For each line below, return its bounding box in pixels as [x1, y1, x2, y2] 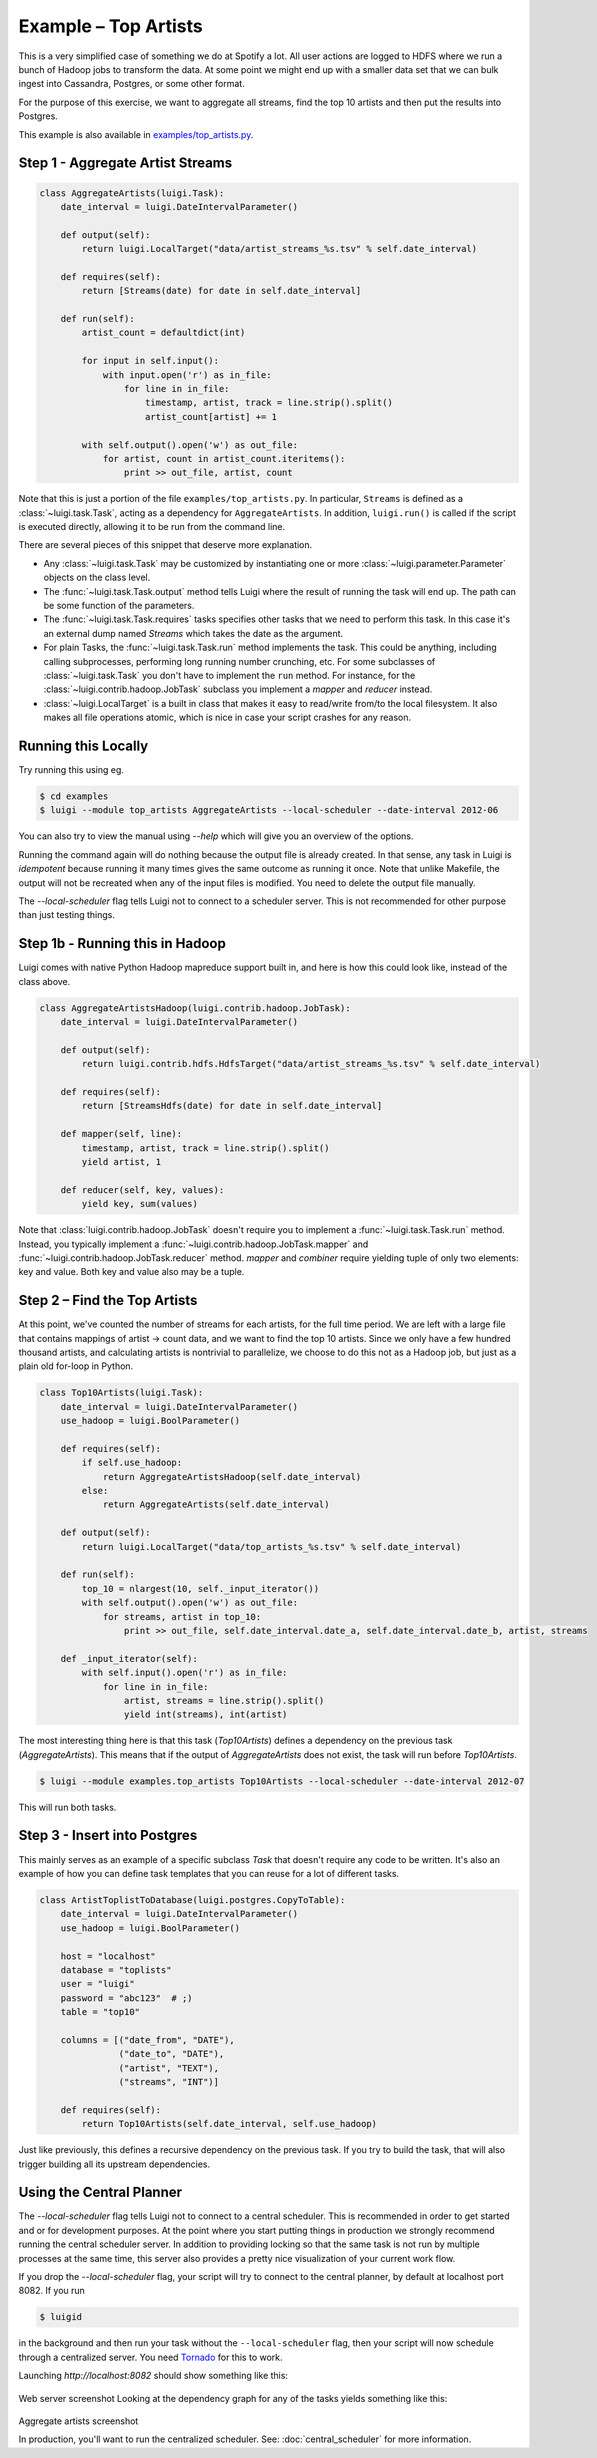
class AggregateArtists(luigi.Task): [39, 187, 225, 199]
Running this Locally [18, 737, 149, 754]
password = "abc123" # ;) [60, 1992, 194, 2004]
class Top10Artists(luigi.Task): [39, 1387, 204, 1399]
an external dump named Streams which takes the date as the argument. [43, 627, 344, 639]
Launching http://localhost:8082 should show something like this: [18, 2370, 289, 2382]
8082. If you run [18, 2285, 85, 2297]
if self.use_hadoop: [81, 1457, 183, 1469]
